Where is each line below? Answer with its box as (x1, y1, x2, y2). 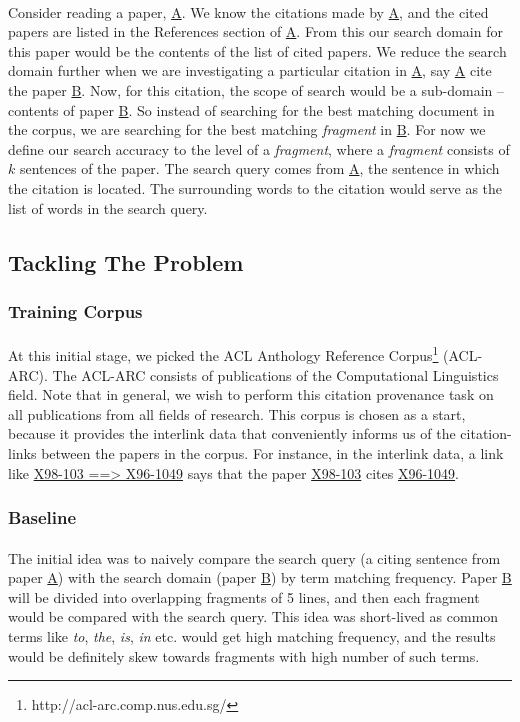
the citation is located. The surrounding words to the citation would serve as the (8, 177, 503, 198)
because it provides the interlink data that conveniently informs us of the (8, 423, 456, 444)
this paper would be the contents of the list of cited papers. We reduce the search (8, 40, 507, 61)
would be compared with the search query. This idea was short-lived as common (8, 606, 499, 627)
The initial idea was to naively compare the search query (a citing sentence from (8, 547, 501, 568)
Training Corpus (8, 298, 143, 323)
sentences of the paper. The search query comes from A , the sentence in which (19, 158, 500, 179)
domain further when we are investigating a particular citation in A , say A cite (8, 60, 492, 81)
